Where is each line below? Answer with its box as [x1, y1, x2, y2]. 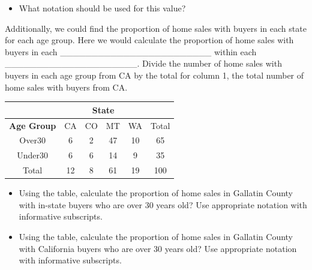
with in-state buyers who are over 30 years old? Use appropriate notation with [19, 198, 307, 211]
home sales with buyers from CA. [5, 80, 128, 93]
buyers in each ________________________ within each [5, 45, 257, 58]
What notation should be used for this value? [19, 2, 186, 14]
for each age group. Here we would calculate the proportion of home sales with [5, 34, 294, 46]
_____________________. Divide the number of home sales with [5, 57, 282, 70]
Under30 [17, 149, 48, 161]
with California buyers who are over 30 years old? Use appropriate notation [19, 242, 297, 254]
